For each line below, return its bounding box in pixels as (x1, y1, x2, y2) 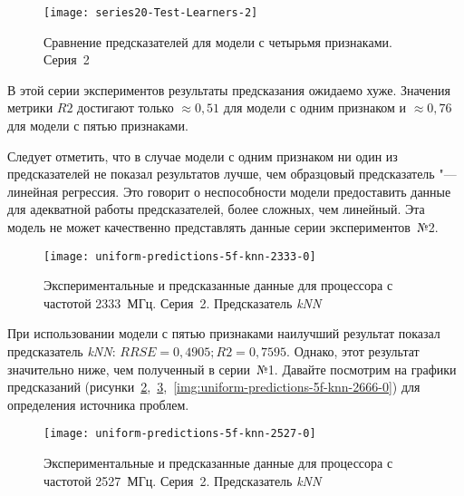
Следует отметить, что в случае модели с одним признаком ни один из (7, 146, 398, 165)
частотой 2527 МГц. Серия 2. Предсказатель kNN (43, 471, 322, 490)
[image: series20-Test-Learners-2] (43, 6, 258, 19)
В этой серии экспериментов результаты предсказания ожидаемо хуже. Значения (7, 80, 450, 99)
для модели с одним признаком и (223, 98, 407, 117)
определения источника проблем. (7, 394, 189, 413)
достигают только (77, 98, 174, 117)
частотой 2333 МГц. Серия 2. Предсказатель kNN (43, 293, 322, 312)
